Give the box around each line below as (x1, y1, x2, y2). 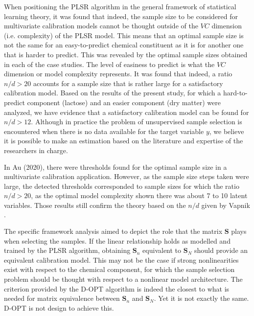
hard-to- (223, 88, 248, 98)
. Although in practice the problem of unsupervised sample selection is (31, 116, 242, 127)
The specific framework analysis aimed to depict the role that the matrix (4, 226, 223, 236)
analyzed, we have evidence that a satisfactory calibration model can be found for (4, 107, 249, 117)
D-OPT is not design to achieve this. (4, 302, 114, 313)
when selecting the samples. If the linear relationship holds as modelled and (4, 235, 231, 246)
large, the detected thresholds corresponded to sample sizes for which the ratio (4, 181, 239, 191)
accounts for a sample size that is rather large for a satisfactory (33, 78, 223, 88)
